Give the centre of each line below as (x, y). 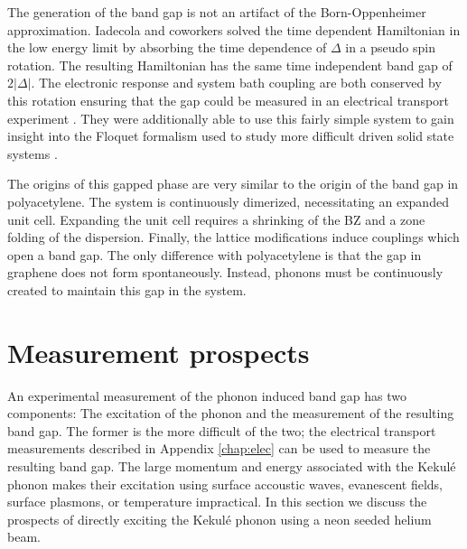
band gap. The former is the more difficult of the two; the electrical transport (222, 430)
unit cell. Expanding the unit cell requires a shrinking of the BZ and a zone (216, 219)
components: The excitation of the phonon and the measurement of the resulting (231, 413)
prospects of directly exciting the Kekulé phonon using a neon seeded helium (219, 519)
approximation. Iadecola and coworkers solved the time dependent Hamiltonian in (234, 29)
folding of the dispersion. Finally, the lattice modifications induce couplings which (233, 237)
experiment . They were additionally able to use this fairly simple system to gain (231, 118)
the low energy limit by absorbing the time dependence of (167, 47)
